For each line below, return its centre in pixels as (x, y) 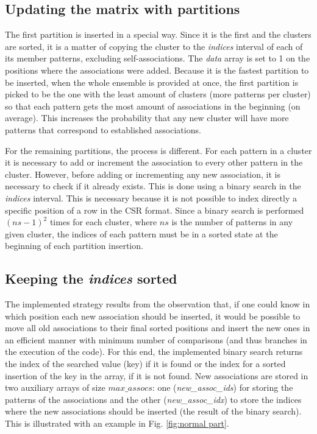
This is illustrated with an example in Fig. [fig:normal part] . (117, 423)
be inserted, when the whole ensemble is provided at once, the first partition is (152, 82)
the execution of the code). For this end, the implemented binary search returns (154, 352)
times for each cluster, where (103, 222)
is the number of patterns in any (232, 222)
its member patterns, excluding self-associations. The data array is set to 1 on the (158, 58)
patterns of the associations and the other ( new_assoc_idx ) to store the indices (153, 399)
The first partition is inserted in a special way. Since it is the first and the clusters (158, 34)
